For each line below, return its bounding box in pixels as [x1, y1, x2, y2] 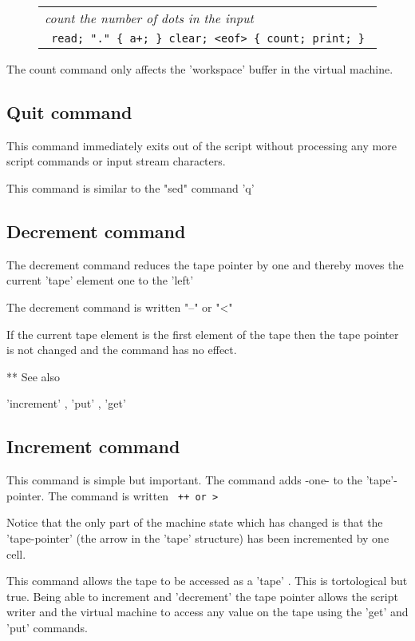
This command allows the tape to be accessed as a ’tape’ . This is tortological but [6, 572, 408, 589]
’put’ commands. [6, 619, 88, 635]
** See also [6, 368, 60, 384]
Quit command [6, 99, 132, 124]
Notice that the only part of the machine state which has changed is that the [6, 514, 383, 531]
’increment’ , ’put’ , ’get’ [6, 395, 126, 412]
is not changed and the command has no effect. [6, 341, 237, 358]
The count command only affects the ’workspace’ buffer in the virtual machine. [6, 61, 393, 77]
